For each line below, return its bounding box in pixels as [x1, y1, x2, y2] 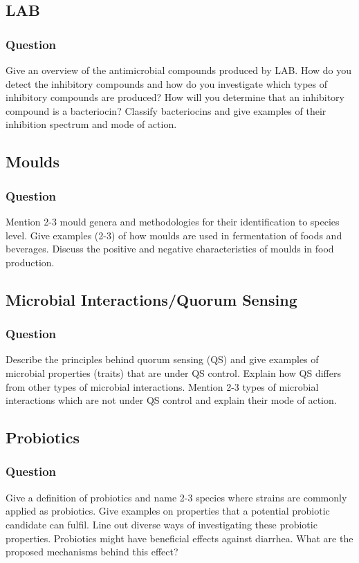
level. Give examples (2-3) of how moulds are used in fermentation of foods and [6, 228, 342, 242]
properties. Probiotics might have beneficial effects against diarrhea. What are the [6, 530, 353, 545]
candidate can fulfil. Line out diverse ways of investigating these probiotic [6, 517, 317, 531]
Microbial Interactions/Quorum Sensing [6, 288, 297, 310]
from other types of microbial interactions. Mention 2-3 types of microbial [6, 379, 319, 394]
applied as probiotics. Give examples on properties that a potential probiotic [6, 504, 330, 518]
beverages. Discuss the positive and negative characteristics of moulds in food [6, 241, 334, 256]
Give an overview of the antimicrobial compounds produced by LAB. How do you [6, 63, 352, 77]
